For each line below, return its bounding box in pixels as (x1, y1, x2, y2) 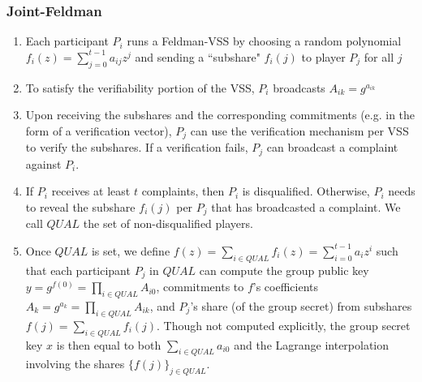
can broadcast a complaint (266, 139, 398, 156)
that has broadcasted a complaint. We (211, 198, 401, 215)
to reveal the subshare (25, 198, 136, 215)
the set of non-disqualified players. (83, 215, 253, 232)
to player (301, 48, 346, 65)
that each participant (25, 261, 131, 278)
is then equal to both (56, 336, 161, 353)
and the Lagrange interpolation (234, 336, 390, 353)
